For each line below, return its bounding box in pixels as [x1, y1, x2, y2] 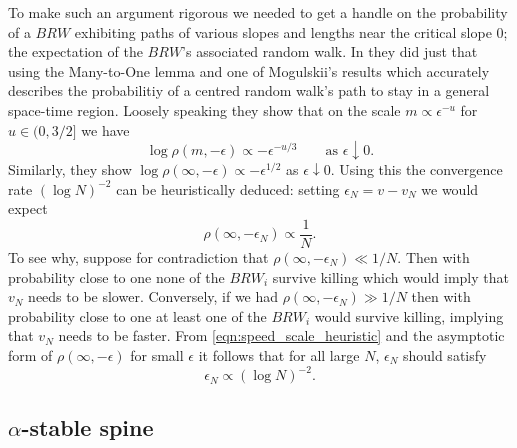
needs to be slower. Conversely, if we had [28, 286, 279, 307]
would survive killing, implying [314, 305, 504, 326]
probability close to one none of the [8, 266, 225, 287]
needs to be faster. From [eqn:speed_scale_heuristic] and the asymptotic [58, 325, 505, 346]
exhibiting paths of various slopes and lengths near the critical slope [74, 21, 492, 42]
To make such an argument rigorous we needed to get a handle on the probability [8, 2, 508, 22]
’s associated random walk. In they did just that [182, 41, 478, 62]
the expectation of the [8, 41, 143, 62]
